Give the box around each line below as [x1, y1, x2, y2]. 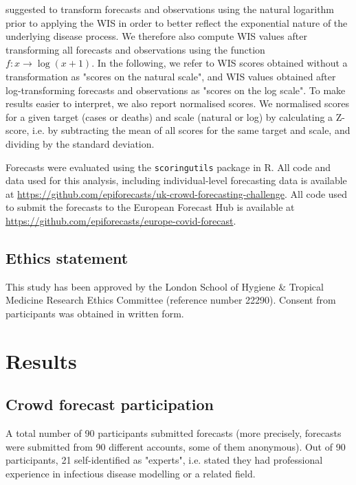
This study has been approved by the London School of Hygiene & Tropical [5, 279, 324, 293]
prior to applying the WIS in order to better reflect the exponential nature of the [5, 15, 348, 30]
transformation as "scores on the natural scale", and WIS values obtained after [5, 69, 336, 83]
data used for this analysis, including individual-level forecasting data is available [5, 173, 347, 188]
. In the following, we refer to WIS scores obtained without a [91, 56, 348, 70]
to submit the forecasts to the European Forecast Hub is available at [5, 200, 295, 214]
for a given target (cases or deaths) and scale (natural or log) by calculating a [5, 109, 333, 124]
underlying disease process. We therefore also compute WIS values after [5, 29, 307, 43]
